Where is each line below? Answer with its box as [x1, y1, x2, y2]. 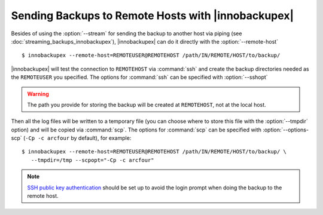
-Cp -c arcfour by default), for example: [25, 134, 132, 142]
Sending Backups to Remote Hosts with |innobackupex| [11, 9, 294, 22]
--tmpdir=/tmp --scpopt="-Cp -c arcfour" [31, 156, 155, 164]
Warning [27, 90, 49, 97]
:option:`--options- [262, 126, 309, 133]
